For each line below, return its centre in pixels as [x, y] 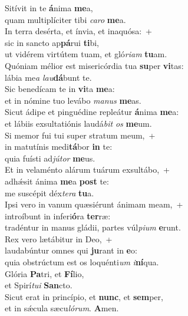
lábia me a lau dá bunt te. [48, 77]
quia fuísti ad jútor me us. [50, 158]
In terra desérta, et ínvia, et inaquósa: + [78, 31]
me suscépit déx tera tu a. [50, 192]
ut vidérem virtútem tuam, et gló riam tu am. [86, 54]
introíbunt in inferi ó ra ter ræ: [58, 215]
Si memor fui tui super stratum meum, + [80, 135]
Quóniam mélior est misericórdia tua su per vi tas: [94, 65]
